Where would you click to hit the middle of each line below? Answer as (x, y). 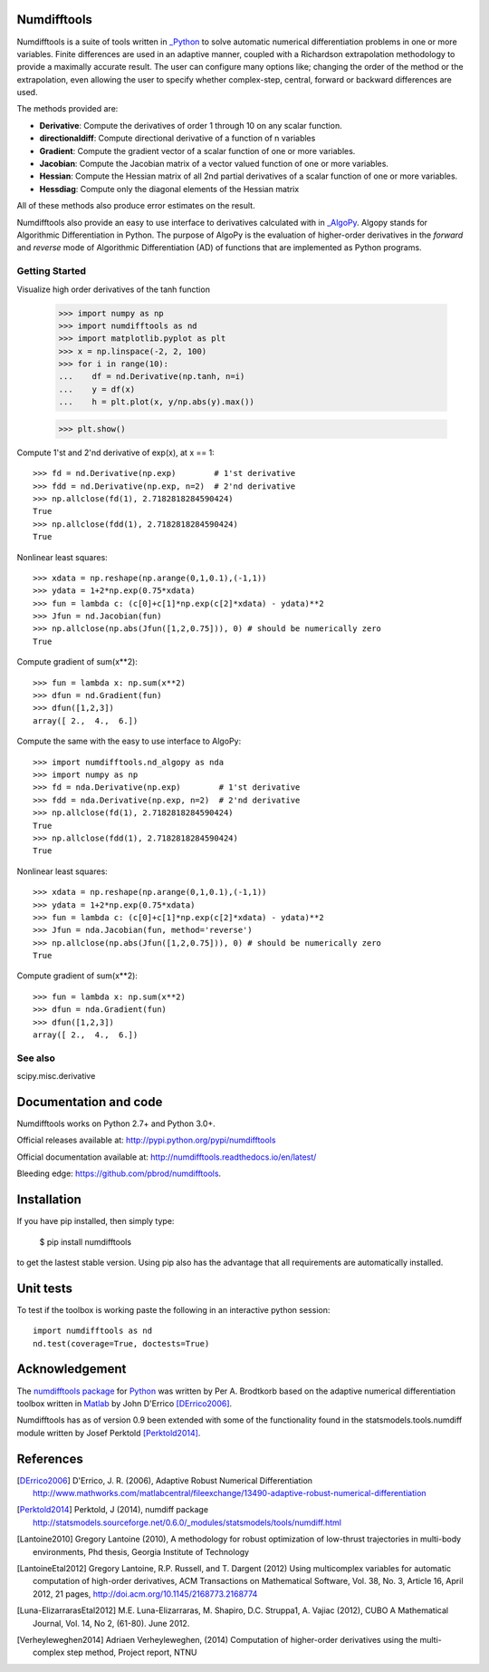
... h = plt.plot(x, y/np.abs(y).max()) (157, 402)
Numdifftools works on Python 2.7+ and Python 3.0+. (116, 1123)
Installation (49, 1200)
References (50, 1458)
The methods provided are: (67, 109)
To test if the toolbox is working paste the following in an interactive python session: (173, 1309)
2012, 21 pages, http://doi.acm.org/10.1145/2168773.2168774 (145, 1594)
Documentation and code (90, 1102)
